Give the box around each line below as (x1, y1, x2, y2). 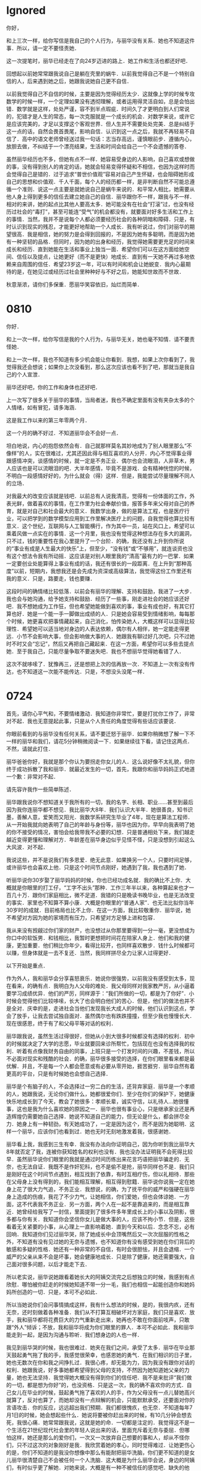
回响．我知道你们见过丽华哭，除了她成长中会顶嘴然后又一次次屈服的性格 (6, 1230, 184, 1238)
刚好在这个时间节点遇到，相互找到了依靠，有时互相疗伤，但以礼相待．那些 (11, 1170, 195, 1178)
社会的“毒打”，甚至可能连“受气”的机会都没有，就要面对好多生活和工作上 (16, 208, 194, 215)
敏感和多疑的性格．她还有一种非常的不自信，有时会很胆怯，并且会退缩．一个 (6, 1245, 195, 1253)
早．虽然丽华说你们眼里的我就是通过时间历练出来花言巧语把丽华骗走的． (6, 1155, 184, 1163)
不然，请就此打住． (6, 745, 54, 752)
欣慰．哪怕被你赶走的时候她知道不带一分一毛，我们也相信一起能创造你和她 (6, 1281, 190, 1288)
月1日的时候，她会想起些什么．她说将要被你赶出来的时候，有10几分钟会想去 (6, 1411, 193, 1418)
